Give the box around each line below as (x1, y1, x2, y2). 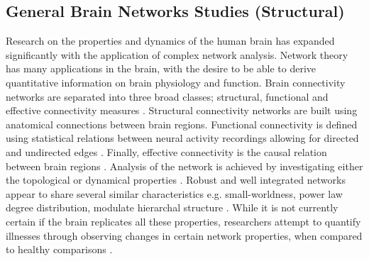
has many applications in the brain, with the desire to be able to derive (6, 61, 316, 76)
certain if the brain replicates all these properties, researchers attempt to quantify (6, 213, 361, 228)
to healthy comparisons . (6, 242, 113, 257)
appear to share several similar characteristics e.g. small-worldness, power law (6, 186, 343, 201)
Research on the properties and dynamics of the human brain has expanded (6, 33, 335, 48)
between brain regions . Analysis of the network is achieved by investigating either (6, 158, 363, 173)
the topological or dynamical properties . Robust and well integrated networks (6, 172, 346, 187)
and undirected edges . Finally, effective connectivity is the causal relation (6, 144, 327, 159)
